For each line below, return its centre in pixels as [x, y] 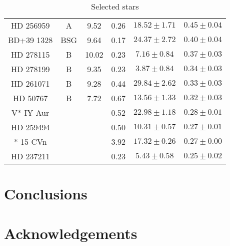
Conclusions [46, 194]
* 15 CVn [30, 142]
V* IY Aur [30, 112]
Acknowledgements [71, 233]
